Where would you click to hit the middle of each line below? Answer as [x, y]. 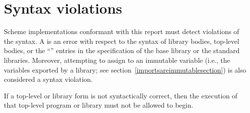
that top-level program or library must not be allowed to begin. [99, 105]
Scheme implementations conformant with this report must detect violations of [122, 31]
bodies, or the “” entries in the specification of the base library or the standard [122, 50]
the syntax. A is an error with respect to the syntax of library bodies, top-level [122, 41]
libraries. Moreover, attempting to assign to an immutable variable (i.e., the [117, 60]
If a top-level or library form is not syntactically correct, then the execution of [121, 95]
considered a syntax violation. [48, 79]
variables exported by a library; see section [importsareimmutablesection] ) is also [125, 69]
